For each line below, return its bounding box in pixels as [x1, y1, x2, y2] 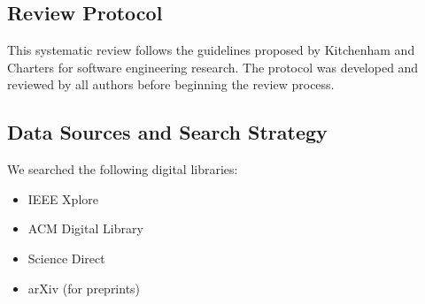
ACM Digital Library [27, 219, 143, 238]
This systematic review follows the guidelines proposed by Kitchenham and [7, 41, 415, 59]
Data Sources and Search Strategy [7, 118, 328, 146]
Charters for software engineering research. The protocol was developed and [7, 57, 419, 76]
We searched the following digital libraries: [7, 160, 238, 179]
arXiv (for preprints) [27, 278, 141, 297]
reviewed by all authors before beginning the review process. [7, 75, 335, 94]
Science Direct [27, 248, 105, 267]
